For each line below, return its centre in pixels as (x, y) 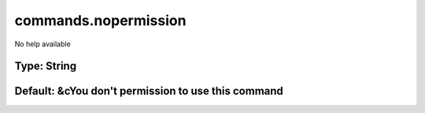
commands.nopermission (100, 20)
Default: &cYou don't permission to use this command (149, 91)
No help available (42, 44)
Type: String (46, 66)
